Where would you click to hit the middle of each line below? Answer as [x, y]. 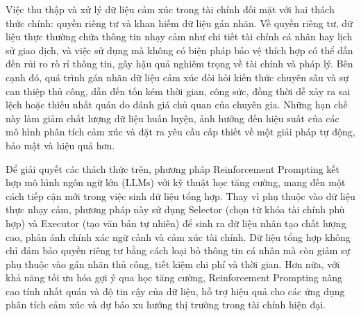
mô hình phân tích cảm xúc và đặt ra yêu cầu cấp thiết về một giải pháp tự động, [180, 132]
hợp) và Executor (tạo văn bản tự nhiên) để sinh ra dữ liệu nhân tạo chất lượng [176, 223]
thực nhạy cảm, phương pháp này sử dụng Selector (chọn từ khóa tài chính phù [175, 209]
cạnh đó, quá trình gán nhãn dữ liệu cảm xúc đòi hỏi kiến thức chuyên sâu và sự [177, 77]
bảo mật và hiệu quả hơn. [60, 145]
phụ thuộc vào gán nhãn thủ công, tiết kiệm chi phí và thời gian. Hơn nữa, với [173, 264]
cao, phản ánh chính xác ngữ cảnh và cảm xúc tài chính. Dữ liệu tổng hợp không [178, 236]
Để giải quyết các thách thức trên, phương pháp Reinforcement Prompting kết [173, 168]
